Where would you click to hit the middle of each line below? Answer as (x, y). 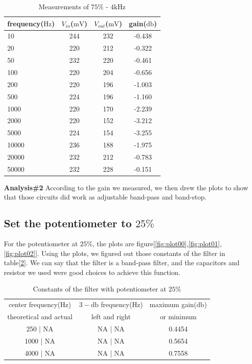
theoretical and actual (40, 317)
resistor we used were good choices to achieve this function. (92, 272)
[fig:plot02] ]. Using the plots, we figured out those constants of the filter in (115, 253)
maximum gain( (173, 304)
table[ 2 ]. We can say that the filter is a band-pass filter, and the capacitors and (122, 263)
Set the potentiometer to (68, 223)
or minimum (178, 317)
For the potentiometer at (41, 244)
